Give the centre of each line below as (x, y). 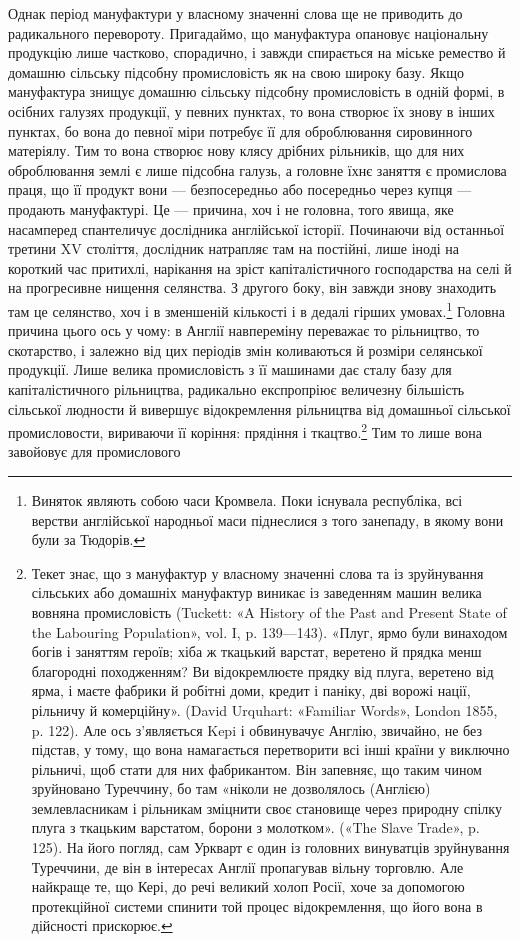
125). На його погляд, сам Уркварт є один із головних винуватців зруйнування (270, 847)
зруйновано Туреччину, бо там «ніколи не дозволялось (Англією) (231, 788)
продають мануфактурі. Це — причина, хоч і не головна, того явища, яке (231, 208)
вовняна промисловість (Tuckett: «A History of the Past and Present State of (269, 611)
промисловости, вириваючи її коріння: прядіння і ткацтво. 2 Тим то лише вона (245, 430)
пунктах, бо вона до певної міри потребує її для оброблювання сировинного (240, 130)
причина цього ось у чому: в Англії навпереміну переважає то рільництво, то (244, 330)
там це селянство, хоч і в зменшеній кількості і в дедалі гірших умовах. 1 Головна (257, 309)
